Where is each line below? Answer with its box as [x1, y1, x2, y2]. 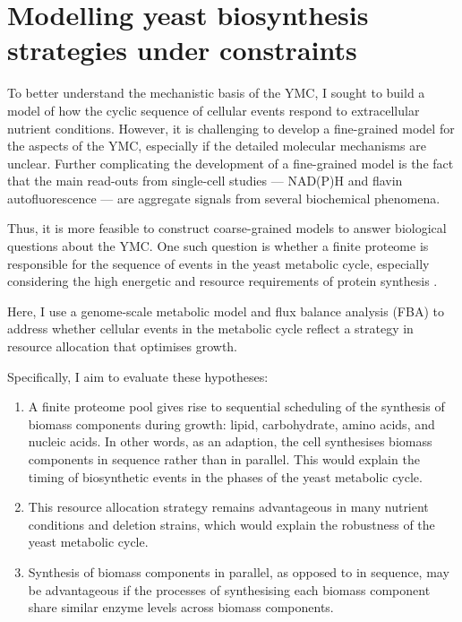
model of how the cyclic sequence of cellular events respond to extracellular [7, 100, 420, 119]
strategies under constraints [7, 31, 357, 68]
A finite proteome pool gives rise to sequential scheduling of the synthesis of [28, 397, 445, 416]
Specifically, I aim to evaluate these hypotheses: [7, 367, 269, 385]
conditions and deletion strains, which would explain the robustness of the [28, 514, 435, 533]
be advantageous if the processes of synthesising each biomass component [28, 580, 431, 599]
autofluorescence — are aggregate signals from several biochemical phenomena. [7, 188, 441, 207]
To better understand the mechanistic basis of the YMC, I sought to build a [7, 83, 425, 102]
